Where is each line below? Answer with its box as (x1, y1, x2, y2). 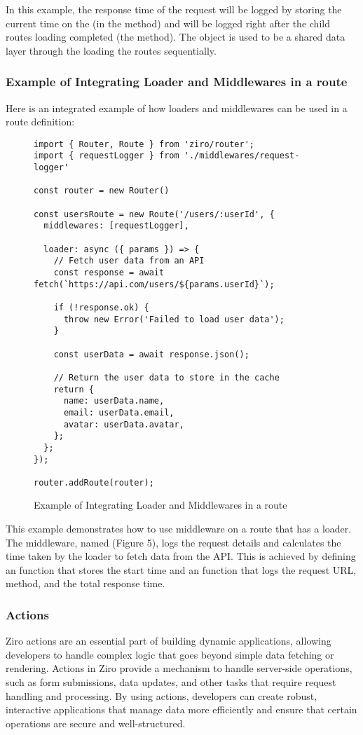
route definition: (6, 114, 75, 129)
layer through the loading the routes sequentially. (6, 43, 217, 57)
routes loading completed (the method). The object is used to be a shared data (6, 29, 345, 44)
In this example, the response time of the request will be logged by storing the (6, 2, 342, 16)
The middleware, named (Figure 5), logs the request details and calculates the (6, 535, 341, 549)
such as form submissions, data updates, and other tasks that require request (6, 675, 336, 689)
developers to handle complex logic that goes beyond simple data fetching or (6, 647, 334, 661)
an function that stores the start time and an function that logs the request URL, (6, 562, 357, 577)
